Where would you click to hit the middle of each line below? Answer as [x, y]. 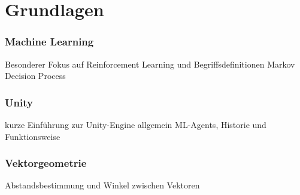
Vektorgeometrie [46, 163]
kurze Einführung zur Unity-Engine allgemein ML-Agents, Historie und [136, 124]
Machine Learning [49, 42]
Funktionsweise [33, 136]
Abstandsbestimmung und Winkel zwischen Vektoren [102, 185]
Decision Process [35, 76]
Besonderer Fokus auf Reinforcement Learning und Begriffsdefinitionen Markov [150, 64]
